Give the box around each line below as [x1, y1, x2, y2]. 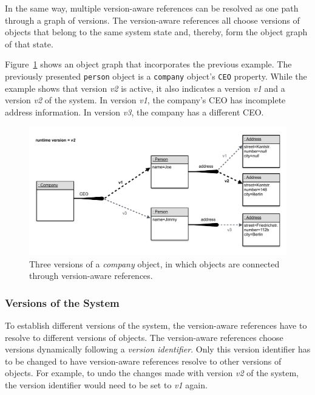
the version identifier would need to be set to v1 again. [5, 378, 208, 391]
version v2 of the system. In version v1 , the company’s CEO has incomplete [5, 94, 286, 106]
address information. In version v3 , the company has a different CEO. [5, 105, 264, 118]
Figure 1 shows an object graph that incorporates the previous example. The [5, 58, 292, 70]
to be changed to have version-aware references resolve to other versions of [5, 354, 282, 367]
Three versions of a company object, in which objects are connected [29, 257, 280, 270]
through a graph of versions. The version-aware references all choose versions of [5, 13, 300, 26]
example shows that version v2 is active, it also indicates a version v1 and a [5, 81, 285, 94]
